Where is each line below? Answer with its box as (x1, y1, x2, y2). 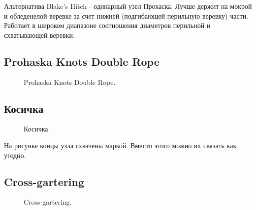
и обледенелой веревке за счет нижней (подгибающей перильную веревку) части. (4, 10, 249, 21)
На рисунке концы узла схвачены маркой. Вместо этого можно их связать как (4, 140, 237, 150)
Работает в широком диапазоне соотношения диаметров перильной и (4, 20, 211, 30)
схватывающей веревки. (4, 29, 75, 40)
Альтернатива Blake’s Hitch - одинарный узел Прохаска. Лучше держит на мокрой (4, 1, 252, 11)
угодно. (4, 150, 26, 160)
